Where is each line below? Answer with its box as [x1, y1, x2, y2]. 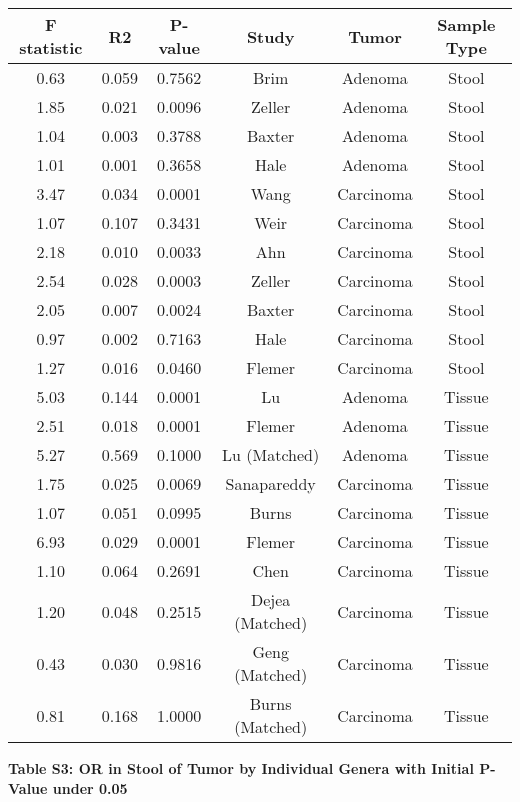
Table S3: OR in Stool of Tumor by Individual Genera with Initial [8, 758, 474, 778]
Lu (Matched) [222, 443, 320, 466]
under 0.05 [52, 777, 128, 798]
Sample [437, 13, 496, 36]
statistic [19, 36, 83, 59]
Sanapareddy [225, 472, 316, 495]
